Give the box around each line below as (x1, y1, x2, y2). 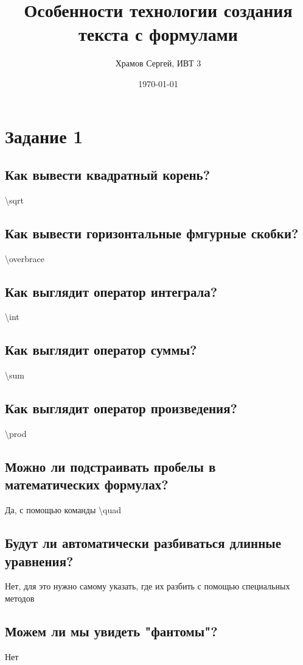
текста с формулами (78, 21, 238, 46)
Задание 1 (5, 123, 83, 148)
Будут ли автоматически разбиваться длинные (5, 533, 281, 552)
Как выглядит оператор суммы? (5, 340, 197, 359)
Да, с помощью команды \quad (5, 503, 122, 516)
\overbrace (5, 252, 45, 265)
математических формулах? (5, 475, 169, 494)
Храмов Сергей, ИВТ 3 (115, 57, 201, 69)
